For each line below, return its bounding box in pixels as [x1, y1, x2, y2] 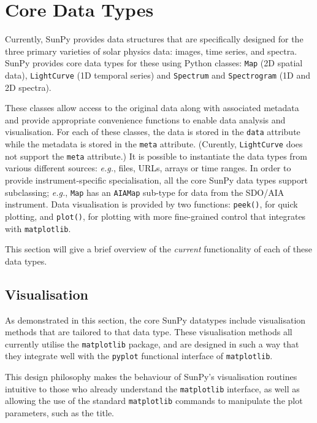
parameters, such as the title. [5, 406, 115, 419]
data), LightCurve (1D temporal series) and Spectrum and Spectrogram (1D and [5, 68, 311, 81]
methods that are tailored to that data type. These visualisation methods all [5, 325, 292, 338]
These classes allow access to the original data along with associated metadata [5, 101, 299, 114]
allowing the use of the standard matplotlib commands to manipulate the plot [5, 394, 303, 407]
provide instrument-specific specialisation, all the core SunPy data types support [5, 173, 308, 186]
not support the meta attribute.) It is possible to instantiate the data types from [5, 149, 307, 162]
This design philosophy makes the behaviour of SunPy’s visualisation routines [5, 370, 297, 383]
